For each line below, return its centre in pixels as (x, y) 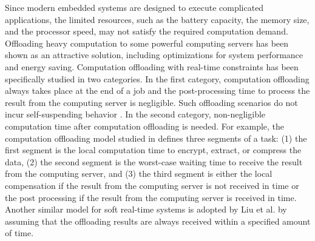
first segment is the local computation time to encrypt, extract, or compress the (153, 150)
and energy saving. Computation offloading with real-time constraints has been (152, 66)
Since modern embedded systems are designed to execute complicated (134, 7)
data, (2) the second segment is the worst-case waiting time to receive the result (154, 161)
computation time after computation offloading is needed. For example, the (145, 126)
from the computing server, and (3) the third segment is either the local (139, 173)
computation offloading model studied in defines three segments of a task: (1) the (156, 138)
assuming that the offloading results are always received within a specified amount (158, 221)
